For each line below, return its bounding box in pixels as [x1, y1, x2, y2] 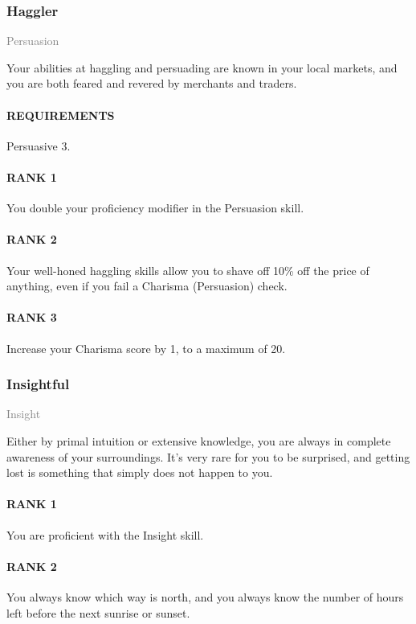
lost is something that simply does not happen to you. [6, 464, 273, 481]
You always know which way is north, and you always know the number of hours [6, 588, 404, 605]
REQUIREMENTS [6, 106, 115, 123]
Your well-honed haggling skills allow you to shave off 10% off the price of [6, 261, 369, 278]
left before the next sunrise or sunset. [6, 604, 190, 621]
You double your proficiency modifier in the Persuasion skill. [6, 199, 304, 216]
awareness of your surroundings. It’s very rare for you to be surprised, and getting [6, 448, 410, 465]
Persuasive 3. [6, 137, 71, 154]
